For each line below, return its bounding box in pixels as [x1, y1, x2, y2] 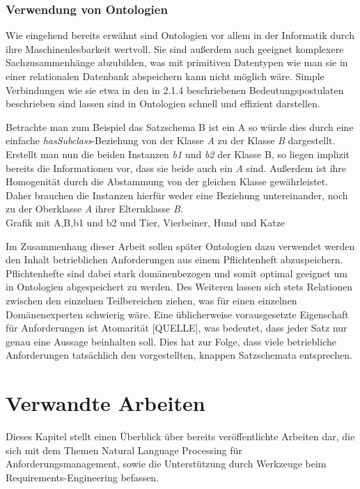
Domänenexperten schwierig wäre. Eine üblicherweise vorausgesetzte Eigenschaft [6, 306, 349, 321]
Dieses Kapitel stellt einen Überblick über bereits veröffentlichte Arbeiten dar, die [6, 429, 355, 443]
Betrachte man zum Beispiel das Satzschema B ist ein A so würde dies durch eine [6, 119, 354, 134]
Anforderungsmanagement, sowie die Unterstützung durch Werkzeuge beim [6, 456, 327, 471]
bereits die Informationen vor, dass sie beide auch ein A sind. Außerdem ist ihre [6, 160, 347, 175]
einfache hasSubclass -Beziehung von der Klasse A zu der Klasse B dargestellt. [6, 133, 336, 148]
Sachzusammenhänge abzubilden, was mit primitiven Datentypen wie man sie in [6, 55, 348, 70]
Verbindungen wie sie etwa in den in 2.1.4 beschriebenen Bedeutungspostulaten [6, 82, 344, 97]
